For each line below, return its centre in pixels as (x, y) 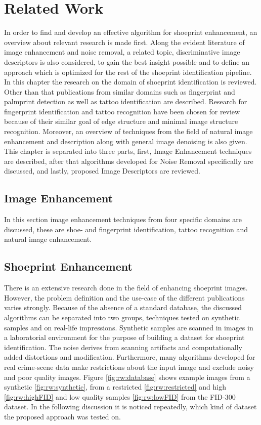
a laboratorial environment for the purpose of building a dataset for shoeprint (124, 337)
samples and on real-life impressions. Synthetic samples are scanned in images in (129, 327)
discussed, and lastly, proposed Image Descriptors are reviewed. (102, 171)
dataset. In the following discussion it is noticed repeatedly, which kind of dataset (130, 407)
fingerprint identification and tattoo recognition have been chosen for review (122, 111)
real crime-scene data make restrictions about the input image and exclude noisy (129, 367)
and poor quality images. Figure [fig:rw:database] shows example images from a (127, 377)
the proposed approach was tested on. (62, 416)
